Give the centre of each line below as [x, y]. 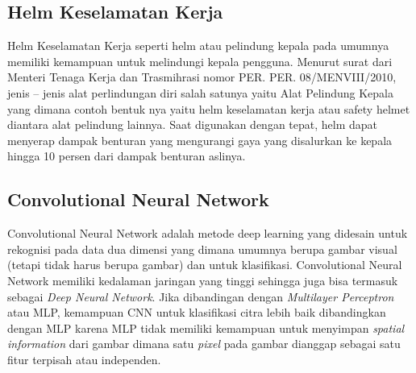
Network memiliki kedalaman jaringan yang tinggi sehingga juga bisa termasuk [203, 280]
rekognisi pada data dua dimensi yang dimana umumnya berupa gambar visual [202, 249]
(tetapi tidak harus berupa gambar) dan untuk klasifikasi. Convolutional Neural [205, 265]
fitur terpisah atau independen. [84, 359]
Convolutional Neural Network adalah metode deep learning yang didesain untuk [208, 233]
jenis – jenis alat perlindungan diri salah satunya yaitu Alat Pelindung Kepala [200, 92]
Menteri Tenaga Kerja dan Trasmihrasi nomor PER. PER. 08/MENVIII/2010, [202, 77]
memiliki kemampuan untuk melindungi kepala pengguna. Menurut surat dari [200, 61]
